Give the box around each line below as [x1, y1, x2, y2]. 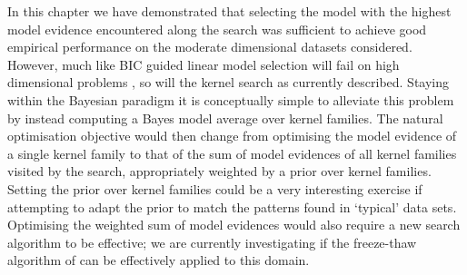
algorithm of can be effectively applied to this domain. [7, 250, 310, 270]
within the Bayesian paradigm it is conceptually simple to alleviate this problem [7, 90, 454, 109]
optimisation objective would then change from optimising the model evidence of [7, 126, 457, 145]
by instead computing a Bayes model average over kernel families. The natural [7, 108, 443, 127]
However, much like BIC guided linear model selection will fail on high [7, 54, 400, 74]
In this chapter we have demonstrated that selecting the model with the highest [7, 2, 452, 20]
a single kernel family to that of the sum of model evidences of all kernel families [7, 143, 457, 162]
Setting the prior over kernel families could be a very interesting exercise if [7, 179, 422, 198]
